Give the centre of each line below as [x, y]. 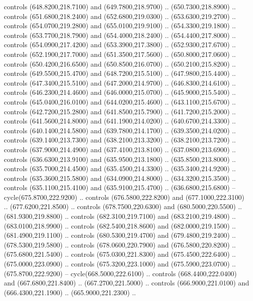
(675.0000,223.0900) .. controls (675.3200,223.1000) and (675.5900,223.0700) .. [120, 264]
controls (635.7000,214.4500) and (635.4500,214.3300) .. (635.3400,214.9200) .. [120, 168]
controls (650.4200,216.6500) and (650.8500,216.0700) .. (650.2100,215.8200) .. [120, 63]
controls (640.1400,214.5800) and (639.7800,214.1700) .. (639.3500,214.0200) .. [120, 130]
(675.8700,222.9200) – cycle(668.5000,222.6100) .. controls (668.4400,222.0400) [120, 273]
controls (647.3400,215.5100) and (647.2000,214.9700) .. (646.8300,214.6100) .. [120, 82]
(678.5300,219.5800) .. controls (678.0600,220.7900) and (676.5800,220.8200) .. [120, 244]
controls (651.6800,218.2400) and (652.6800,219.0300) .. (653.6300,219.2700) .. [120, 16]
